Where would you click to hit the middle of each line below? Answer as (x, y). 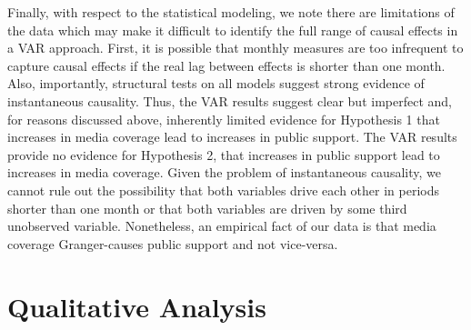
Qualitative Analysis (137, 306)
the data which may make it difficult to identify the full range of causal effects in (233, 30)
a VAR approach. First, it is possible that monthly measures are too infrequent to (235, 48)
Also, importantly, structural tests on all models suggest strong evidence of (216, 83)
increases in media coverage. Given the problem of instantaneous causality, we (224, 172)
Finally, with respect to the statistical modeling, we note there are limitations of (231, 12)
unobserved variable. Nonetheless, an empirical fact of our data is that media (222, 226)
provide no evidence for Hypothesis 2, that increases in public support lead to (224, 154)
